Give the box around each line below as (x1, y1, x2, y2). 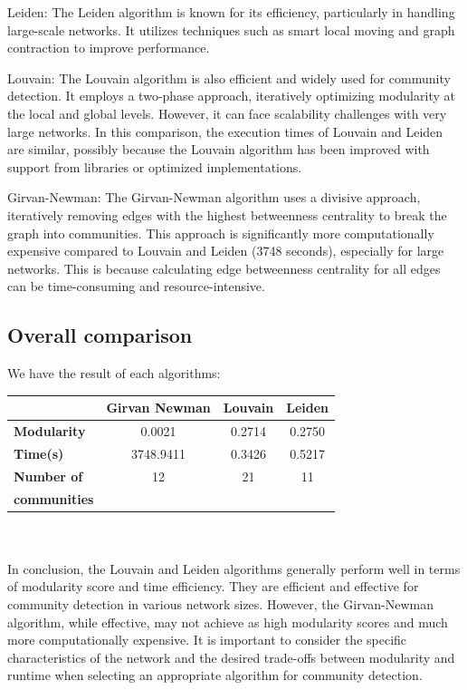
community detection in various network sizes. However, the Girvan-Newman (7, 595, 434, 614)
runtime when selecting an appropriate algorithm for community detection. (7, 666, 423, 685)
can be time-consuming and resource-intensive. (7, 277, 265, 296)
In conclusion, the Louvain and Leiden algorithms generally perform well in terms (7, 559, 461, 578)
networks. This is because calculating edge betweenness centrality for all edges (7, 258, 441, 277)
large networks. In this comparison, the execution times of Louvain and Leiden (7, 121, 443, 141)
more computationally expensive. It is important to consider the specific (7, 630, 407, 649)
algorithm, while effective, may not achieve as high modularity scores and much (7, 612, 448, 631)
